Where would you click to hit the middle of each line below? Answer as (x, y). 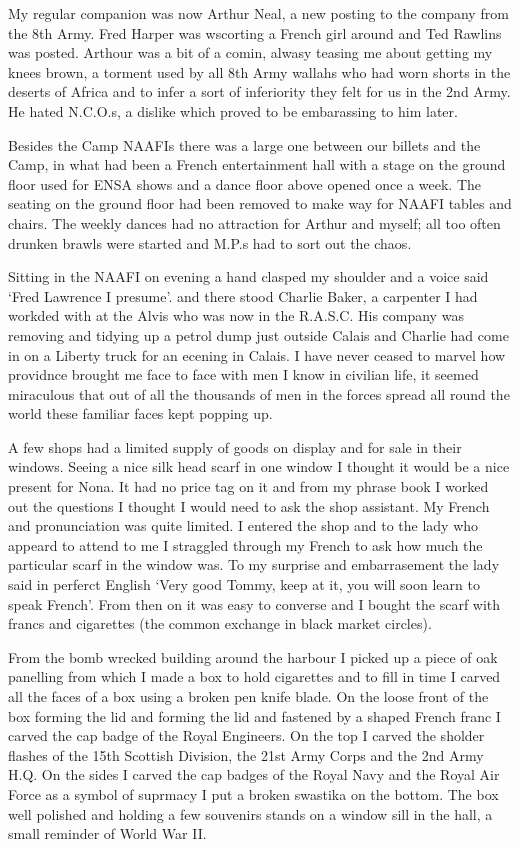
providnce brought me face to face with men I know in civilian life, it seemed (243, 374)
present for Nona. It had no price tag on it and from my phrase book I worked (248, 486)
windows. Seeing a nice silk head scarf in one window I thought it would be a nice (259, 466)
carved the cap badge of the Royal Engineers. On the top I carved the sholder (246, 735)
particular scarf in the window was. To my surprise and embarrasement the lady (254, 564)
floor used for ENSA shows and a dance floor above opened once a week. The (245, 183)
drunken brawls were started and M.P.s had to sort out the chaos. (210, 242)
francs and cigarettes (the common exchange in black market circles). (220, 623)
